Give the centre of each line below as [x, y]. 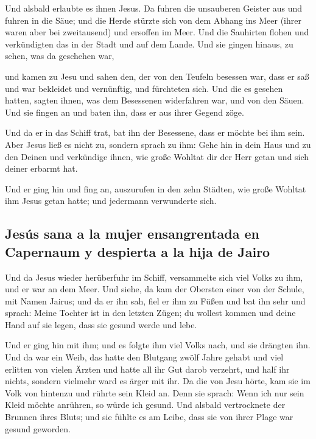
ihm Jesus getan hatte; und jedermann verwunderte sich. [111, 201]
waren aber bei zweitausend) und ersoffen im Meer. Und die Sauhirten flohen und [157, 32]
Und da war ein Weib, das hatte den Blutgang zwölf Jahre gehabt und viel [144, 357]
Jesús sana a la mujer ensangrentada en [132, 234]
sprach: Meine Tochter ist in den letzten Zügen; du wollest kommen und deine [150, 313]
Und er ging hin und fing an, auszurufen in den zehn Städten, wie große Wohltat [156, 188]
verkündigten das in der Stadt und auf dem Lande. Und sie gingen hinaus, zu [149, 44]
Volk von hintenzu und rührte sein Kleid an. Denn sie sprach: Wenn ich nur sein [155, 392]
